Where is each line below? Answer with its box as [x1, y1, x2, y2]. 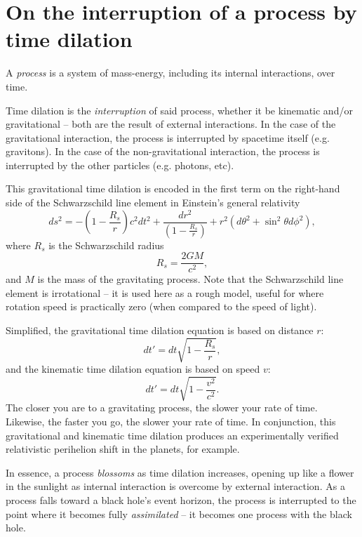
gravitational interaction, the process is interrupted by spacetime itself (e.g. [6, 130, 330, 145]
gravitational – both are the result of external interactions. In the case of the [6, 117, 336, 131]
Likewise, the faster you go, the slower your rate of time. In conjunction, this [6, 413, 336, 428]
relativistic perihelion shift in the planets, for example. [6, 442, 240, 456]
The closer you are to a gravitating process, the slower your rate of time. [6, 400, 318, 415]
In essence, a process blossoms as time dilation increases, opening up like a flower [6, 465, 354, 479]
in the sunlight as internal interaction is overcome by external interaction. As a [6, 479, 345, 493]
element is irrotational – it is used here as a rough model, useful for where [6, 285, 324, 300]
